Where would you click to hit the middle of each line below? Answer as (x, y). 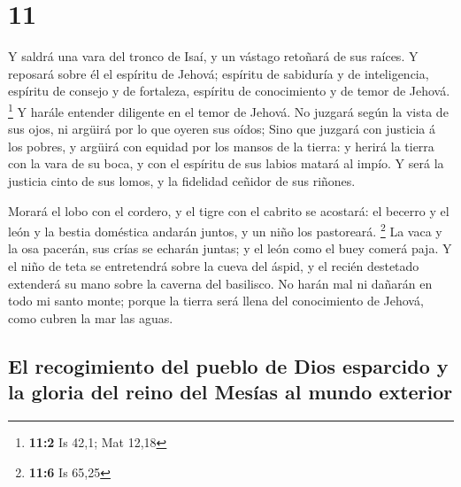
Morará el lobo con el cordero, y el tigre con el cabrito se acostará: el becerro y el (229, 210)
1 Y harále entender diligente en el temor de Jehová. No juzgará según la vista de (228, 110)
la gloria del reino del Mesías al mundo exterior (230, 392)
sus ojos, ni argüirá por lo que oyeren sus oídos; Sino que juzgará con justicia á (222, 129)
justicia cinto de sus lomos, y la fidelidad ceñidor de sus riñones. (182, 180)
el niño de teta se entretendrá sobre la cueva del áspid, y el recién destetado (214, 265)
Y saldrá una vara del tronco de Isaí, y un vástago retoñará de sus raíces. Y (213, 56)
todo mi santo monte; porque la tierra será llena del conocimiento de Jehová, (216, 301)
